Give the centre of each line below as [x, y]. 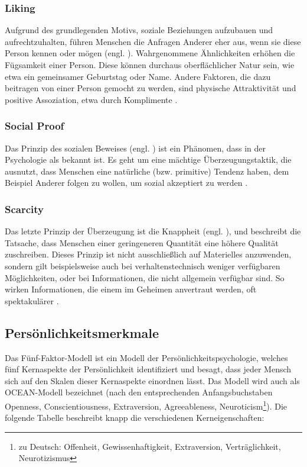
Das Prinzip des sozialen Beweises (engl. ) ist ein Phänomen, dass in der [135, 148]
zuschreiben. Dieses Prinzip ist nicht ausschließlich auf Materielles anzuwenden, [148, 254]
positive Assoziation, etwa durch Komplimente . [91, 99]
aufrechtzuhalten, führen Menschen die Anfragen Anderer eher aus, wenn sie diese [153, 41]
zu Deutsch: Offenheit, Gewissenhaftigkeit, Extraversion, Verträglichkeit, [150, 446]
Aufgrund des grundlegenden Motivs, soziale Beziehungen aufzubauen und [139, 30]
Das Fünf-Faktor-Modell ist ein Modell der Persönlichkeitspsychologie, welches [146, 357]
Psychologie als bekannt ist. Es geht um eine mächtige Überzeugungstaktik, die [148, 160]
